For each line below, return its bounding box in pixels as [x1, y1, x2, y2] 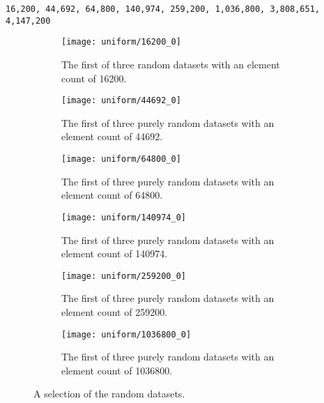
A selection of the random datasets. [33, 386, 185, 401]
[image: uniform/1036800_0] [61, 329, 192, 340]
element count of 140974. [61, 246, 168, 261]
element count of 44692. [61, 129, 163, 144]
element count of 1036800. [61, 363, 173, 377]
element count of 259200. [61, 304, 168, 319]
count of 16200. [61, 70, 127, 85]
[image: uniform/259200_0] [61, 271, 186, 281]
